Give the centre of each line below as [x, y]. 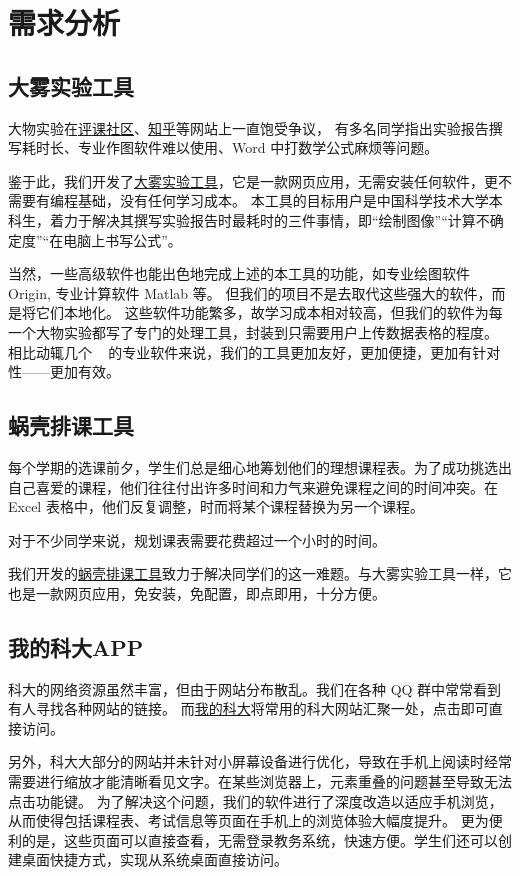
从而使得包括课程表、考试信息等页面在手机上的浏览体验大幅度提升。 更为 [248, 820]
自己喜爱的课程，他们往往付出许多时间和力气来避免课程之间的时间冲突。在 [253, 486]
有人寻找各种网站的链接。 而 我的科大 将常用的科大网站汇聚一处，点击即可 [248, 708]
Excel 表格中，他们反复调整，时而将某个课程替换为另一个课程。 [216, 506]
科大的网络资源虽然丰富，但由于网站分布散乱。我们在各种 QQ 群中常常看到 [255, 688]
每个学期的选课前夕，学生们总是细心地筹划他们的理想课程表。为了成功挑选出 [260, 466]
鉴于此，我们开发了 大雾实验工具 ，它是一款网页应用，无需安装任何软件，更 [253, 180]
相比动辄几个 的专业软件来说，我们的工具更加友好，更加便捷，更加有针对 [254, 351]
